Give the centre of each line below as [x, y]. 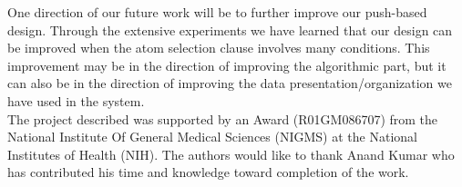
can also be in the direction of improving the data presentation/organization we [230, 83]
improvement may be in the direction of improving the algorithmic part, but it [227, 65]
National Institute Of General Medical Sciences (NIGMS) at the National [212, 137]
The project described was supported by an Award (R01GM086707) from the [223, 118]
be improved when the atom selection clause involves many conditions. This [219, 48]
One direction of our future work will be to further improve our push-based [217, 12]
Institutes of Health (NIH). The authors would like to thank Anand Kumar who [231, 154]
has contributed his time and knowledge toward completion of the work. [208, 172]
